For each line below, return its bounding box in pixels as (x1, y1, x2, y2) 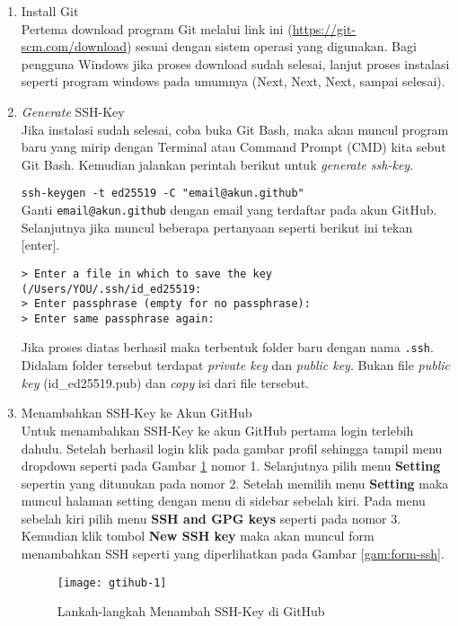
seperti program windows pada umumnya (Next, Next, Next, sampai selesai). (21, 72, 445, 91)
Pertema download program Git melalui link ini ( (21, 19, 293, 38)
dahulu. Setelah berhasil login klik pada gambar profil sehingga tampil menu (21, 438, 443, 457)
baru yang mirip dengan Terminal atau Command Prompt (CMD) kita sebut (21, 137, 446, 156)
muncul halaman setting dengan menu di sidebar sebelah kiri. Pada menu (21, 491, 426, 510)
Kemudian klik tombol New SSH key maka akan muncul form (21, 526, 374, 545)
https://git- (292, 19, 357, 38)
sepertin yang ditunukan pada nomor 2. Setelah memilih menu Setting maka (21, 473, 449, 492)
